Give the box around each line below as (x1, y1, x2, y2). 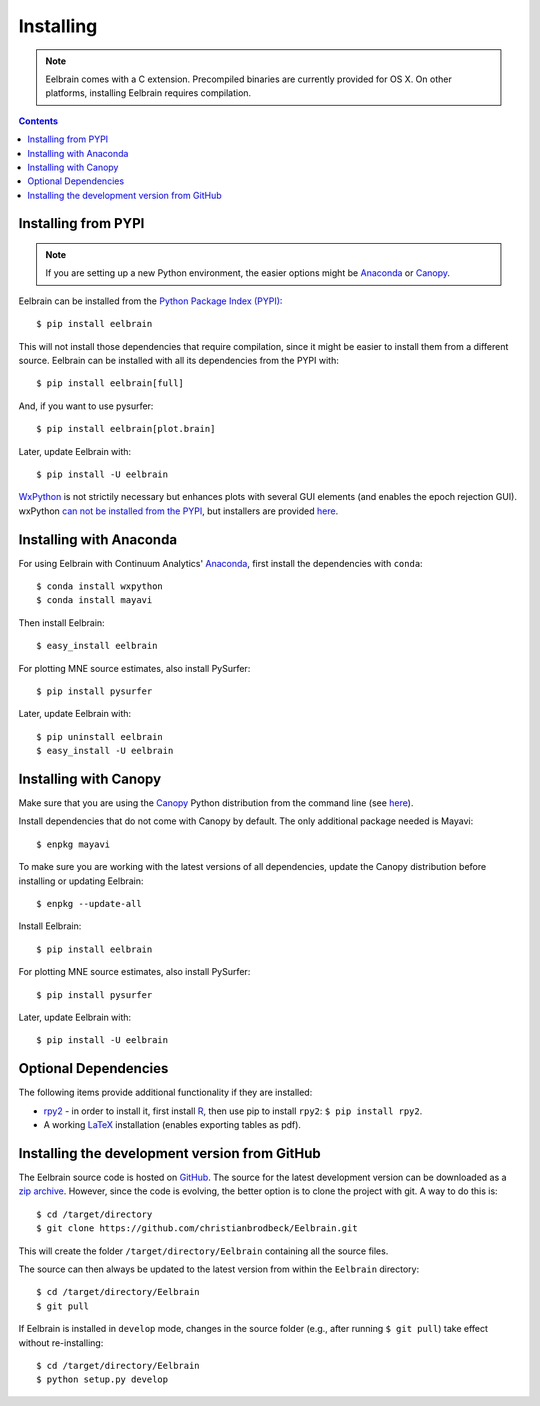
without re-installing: (18, 1336, 104, 1349)
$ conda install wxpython (36, 581, 164, 592)
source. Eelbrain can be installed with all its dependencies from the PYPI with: (18, 355, 339, 367)
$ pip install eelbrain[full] (36, 378, 185, 389)
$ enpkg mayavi (36, 838, 111, 850)
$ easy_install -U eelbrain (36, 745, 174, 757)
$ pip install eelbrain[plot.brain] (36, 423, 216, 435)
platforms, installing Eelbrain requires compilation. (45, 87, 252, 99)
